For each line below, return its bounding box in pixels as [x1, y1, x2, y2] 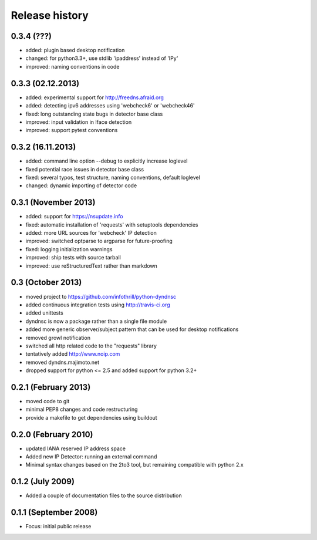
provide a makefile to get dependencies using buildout [25, 414, 158, 421]
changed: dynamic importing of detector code [25, 182, 137, 189]
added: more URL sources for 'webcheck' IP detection [25, 230, 157, 237]
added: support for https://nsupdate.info [25, 213, 123, 220]
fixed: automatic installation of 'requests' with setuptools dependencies [25, 221, 198, 228]
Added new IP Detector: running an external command [25, 453, 157, 460]
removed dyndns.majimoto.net [25, 359, 100, 366]
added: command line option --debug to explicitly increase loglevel [25, 157, 188, 164]
